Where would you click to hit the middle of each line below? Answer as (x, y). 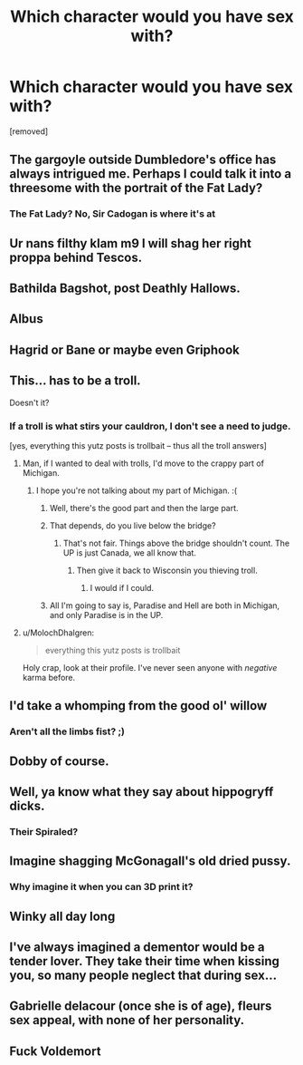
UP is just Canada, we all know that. (130, 552)
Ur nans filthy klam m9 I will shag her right (130, 243)
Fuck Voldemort (55, 1051)
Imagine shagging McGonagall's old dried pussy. (150, 862)
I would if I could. (122, 587)
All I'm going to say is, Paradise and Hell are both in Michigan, (165, 605)
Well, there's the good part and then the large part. (144, 508)
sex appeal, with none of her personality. (127, 1020)
